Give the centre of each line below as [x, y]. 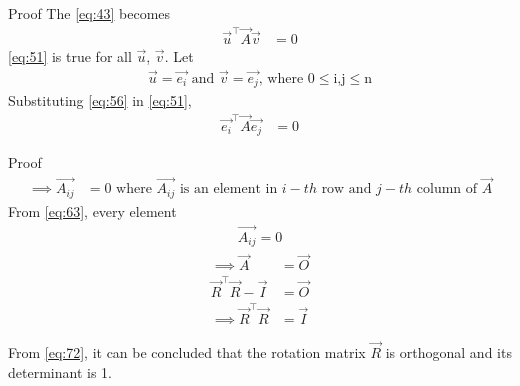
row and [346, 189]
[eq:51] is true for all [70, 55]
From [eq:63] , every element [92, 210]
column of [447, 189]
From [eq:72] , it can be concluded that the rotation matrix [187, 352]
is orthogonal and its [448, 352]
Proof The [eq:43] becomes [89, 13]
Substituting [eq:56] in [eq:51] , [100, 100]
